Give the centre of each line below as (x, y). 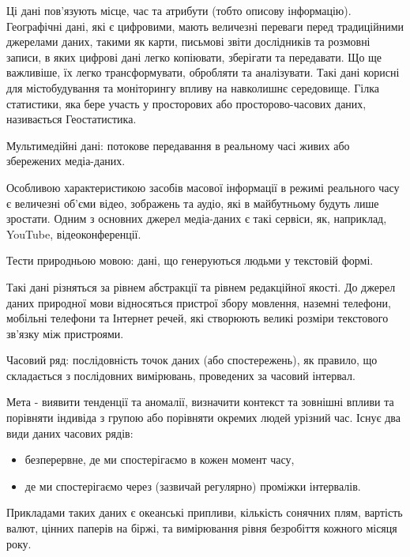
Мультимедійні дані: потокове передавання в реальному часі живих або (178, 145)
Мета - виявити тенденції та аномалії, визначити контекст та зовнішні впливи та (200, 402)
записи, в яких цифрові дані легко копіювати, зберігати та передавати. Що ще (194, 56)
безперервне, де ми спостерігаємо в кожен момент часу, (160, 459)
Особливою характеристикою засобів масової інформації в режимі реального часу (203, 187)
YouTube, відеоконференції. (74, 233)
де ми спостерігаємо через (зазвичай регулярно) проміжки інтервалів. (193, 485)
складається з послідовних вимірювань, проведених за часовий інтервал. (181, 375)
